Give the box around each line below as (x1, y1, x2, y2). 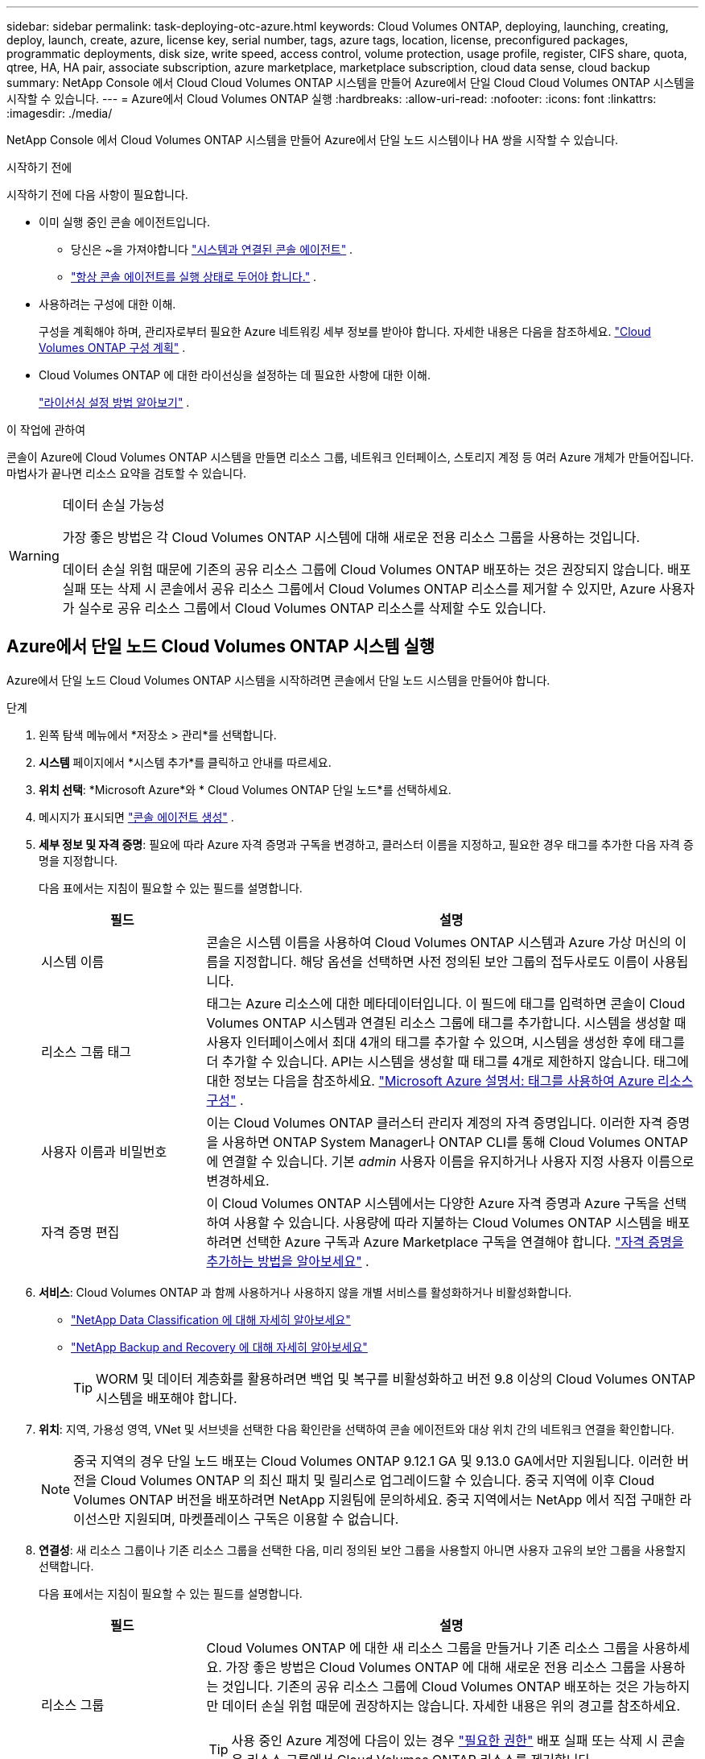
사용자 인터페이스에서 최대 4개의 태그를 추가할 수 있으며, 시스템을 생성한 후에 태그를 (206, 1033, 685, 1050)
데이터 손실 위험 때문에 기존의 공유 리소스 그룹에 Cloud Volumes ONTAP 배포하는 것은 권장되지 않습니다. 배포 (62, 561, 691, 577)
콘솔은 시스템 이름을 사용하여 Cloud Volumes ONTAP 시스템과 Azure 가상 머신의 (206, 933, 671, 950)
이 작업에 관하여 (6, 423, 86, 437)
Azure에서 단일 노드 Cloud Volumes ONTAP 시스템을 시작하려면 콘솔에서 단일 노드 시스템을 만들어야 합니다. (6, 673, 550, 687)
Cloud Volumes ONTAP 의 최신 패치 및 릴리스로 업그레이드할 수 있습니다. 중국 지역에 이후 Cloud (101, 1471, 655, 1488)
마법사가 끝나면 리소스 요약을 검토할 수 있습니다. (6, 466, 247, 480)
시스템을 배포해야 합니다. (96, 1389, 237, 1406)
